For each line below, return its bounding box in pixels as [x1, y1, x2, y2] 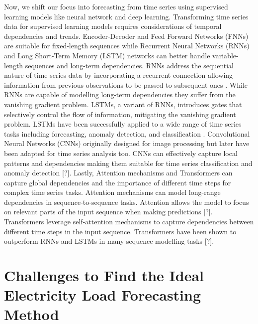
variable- [212, 50, 239, 60]
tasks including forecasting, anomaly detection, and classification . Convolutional [4, 128, 250, 139]
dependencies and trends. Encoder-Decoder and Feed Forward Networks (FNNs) [4, 30, 249, 41]
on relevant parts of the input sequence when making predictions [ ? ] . [4, 206, 213, 217]
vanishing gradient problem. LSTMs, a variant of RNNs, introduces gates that [4, 99, 242, 109]
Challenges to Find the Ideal [4, 265, 204, 286]
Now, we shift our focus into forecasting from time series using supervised [4, 1, 228, 11]
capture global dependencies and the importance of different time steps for [4, 177, 231, 187]
